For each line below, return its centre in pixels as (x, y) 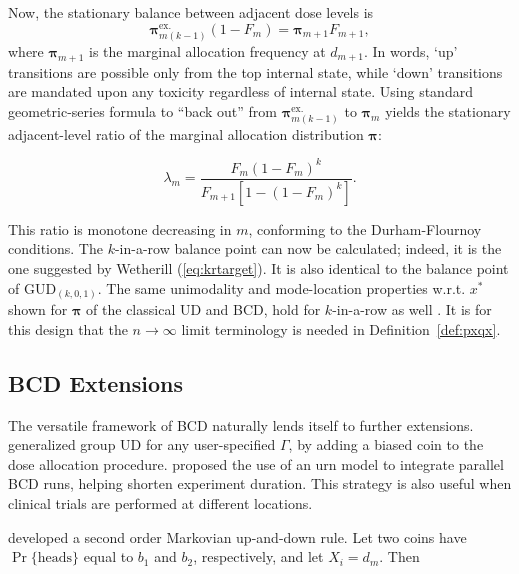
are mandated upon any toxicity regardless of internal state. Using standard (240, 91)
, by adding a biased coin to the (386, 444)
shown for (38, 309)
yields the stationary (448, 110)
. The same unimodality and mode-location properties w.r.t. (281, 287)
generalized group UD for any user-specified (142, 444)
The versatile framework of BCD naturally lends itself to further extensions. (241, 424)
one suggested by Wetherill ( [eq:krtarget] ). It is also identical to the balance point (258, 268)
